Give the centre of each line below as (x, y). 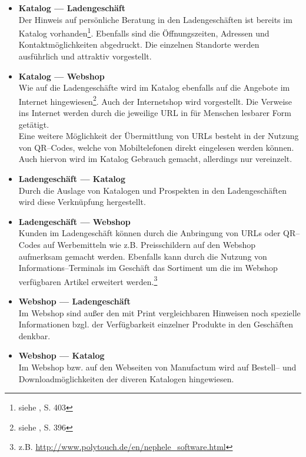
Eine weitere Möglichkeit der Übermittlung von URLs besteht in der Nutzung (159, 136)
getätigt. (34, 124)
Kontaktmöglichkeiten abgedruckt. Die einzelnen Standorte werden (139, 44)
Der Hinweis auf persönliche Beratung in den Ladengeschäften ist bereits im (155, 19)
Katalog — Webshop (61, 76)
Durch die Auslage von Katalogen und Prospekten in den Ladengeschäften (152, 190)
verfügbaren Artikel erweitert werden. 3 (88, 280)
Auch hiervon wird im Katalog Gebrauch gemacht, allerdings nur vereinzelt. (155, 159)
